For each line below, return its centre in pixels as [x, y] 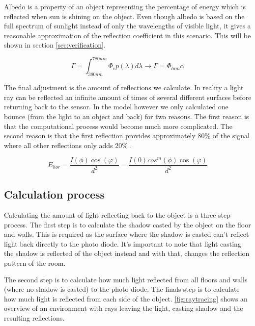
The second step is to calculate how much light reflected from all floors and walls [126, 279]
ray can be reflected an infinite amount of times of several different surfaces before [128, 97]
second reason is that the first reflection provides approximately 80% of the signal [127, 136]
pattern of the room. [35, 263]
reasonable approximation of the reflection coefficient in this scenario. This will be [127, 35]
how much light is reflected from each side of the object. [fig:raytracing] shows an [126, 298]
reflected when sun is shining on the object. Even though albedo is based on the [124, 16]
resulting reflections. [34, 317]
